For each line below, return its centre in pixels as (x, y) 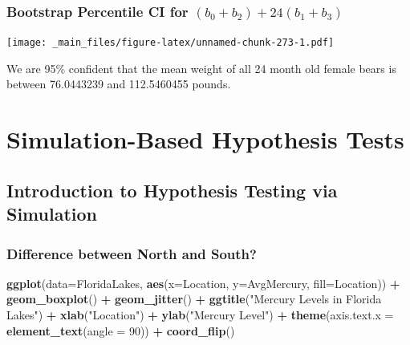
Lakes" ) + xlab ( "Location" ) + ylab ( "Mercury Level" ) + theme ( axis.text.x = (200, 315)
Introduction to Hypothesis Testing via (172, 190)
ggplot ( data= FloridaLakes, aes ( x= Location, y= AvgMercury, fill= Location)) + (203, 283)
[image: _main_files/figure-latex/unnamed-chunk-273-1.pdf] (170, 43)
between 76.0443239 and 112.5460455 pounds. (119, 84)
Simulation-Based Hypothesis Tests (205, 139)
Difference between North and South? (132, 253)
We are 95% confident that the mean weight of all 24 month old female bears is (201, 68)
